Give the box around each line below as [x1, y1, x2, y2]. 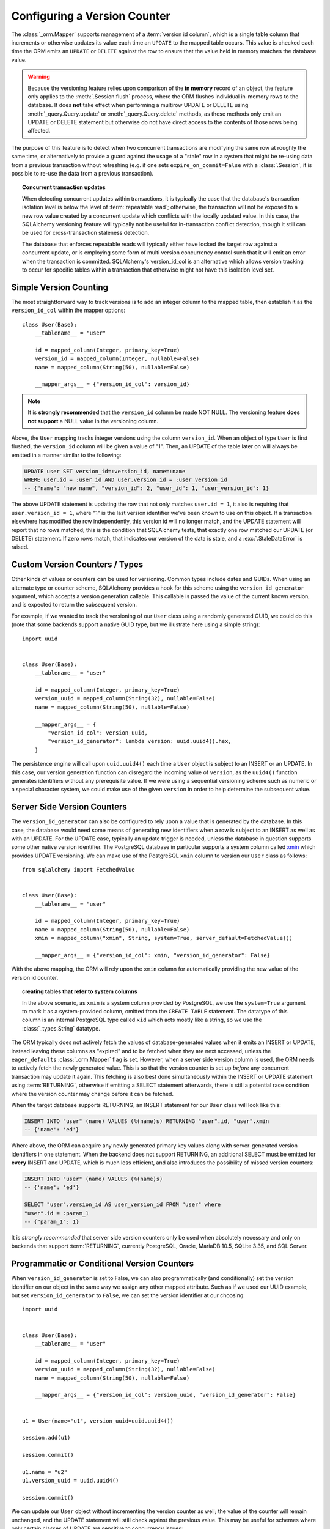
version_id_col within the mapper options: [11, 306, 125, 314]
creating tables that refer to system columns [22, 988, 137, 995]
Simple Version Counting [11, 282, 109, 292]
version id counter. [11, 974, 59, 981]
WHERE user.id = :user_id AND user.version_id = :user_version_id [24, 476, 227, 483]
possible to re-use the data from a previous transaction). [11, 170, 154, 177]
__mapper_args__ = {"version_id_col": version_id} [34, 381, 190, 388]
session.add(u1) [22, 1434, 71, 1442]
